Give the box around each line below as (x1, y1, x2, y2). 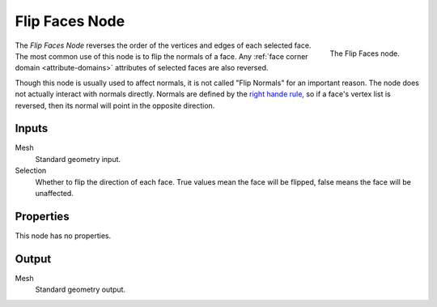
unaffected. (35, 188, 74, 198)
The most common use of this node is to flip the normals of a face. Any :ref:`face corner (15, 51, 308, 61)
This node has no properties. (15, 231, 112, 241)
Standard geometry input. (35, 154, 121, 164)
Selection (15, 166, 47, 176)
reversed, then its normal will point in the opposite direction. (15, 100, 215, 110)
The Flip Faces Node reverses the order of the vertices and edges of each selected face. (15, 41, 312, 50)
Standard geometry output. (35, 284, 125, 295)
